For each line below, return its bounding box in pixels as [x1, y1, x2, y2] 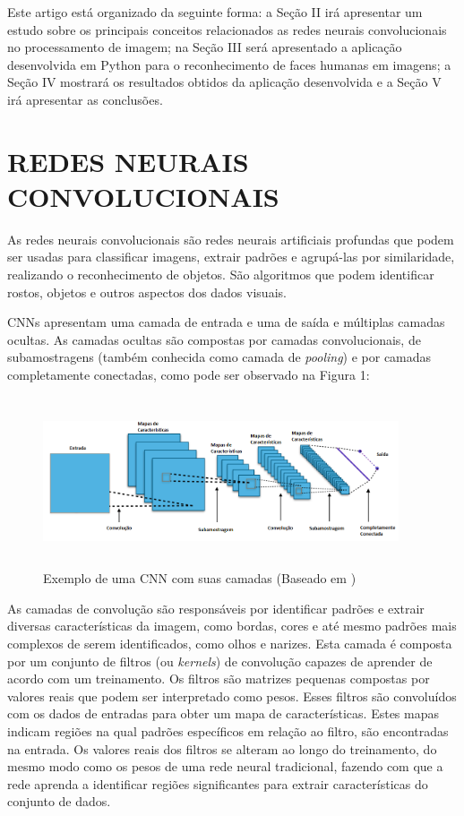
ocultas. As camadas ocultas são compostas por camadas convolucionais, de [7, 330, 421, 348]
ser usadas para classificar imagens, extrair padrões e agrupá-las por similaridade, [7, 247, 455, 266]
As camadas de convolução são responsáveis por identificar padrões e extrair [7, 598, 425, 617]
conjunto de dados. [7, 792, 111, 811]
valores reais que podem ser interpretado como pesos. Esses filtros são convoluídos [7, 686, 457, 705]
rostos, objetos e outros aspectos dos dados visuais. [7, 282, 287, 301]
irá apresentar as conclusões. [7, 90, 163, 108]
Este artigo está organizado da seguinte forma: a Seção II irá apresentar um [7, 3, 423, 21]
